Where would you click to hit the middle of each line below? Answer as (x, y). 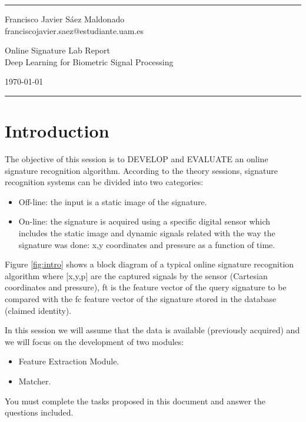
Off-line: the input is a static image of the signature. (113, 201)
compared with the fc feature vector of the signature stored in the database (141, 299)
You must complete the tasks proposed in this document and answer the (135, 401)
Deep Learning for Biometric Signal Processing (89, 61)
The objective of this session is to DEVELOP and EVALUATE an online (137, 159)
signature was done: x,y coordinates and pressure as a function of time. (147, 244)
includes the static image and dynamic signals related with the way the (147, 233)
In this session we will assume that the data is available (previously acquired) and (152, 330)
